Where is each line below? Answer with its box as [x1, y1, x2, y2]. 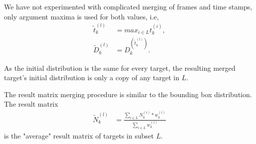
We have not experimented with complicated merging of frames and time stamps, [4, 1, 253, 11]
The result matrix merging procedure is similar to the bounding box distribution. [4, 89, 252, 99]
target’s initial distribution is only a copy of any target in [4, 72, 179, 83]
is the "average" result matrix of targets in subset [4, 131, 154, 141]
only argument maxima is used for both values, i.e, [4, 11, 159, 21]
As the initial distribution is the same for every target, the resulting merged [4, 62, 236, 73]
